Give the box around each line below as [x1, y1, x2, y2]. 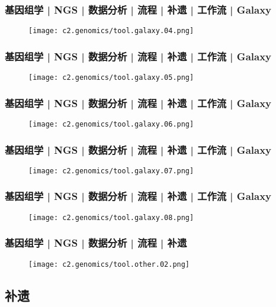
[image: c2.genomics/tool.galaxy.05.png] [28, 73, 194, 82]
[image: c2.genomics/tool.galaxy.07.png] [28, 166, 194, 175]
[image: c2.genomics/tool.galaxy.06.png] [28, 119, 194, 128]
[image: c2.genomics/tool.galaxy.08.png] [28, 213, 194, 222]
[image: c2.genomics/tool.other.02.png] [28, 260, 190, 269]
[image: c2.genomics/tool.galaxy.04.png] [28, 27, 194, 35]
